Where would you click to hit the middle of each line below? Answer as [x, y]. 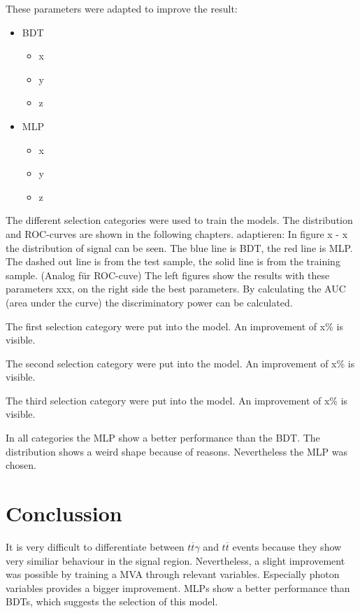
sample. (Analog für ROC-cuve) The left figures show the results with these [168, 275]
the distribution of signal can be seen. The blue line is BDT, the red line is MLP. [179, 247]
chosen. [21, 465]
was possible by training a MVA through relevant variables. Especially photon [173, 574]
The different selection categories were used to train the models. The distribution [179, 220]
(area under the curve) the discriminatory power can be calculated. [149, 302]
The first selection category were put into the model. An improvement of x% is [174, 326]
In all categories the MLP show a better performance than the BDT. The [163, 438]
